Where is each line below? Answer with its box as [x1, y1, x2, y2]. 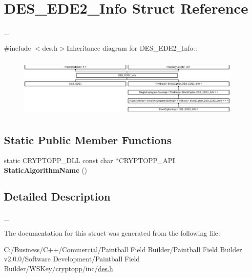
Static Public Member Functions [4, 132, 172, 148]
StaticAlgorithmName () [4, 165, 87, 175]
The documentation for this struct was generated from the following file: [4, 228, 220, 238]
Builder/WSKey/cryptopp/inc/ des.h [4, 263, 113, 274]
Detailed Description [4, 188, 111, 203]
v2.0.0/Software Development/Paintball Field [4, 254, 140, 264]
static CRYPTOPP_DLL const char [4, 155, 113, 166]
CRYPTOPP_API [119, 155, 175, 166]
